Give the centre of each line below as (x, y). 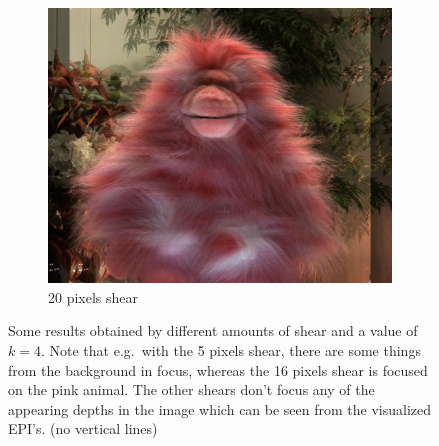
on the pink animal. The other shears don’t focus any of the (191, 389)
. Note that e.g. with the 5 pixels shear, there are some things (230, 349)
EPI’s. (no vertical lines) (83, 428)
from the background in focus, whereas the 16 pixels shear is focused (218, 369)
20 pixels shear (93, 296)
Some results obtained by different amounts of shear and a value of (213, 330)
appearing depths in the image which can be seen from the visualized (220, 408)
